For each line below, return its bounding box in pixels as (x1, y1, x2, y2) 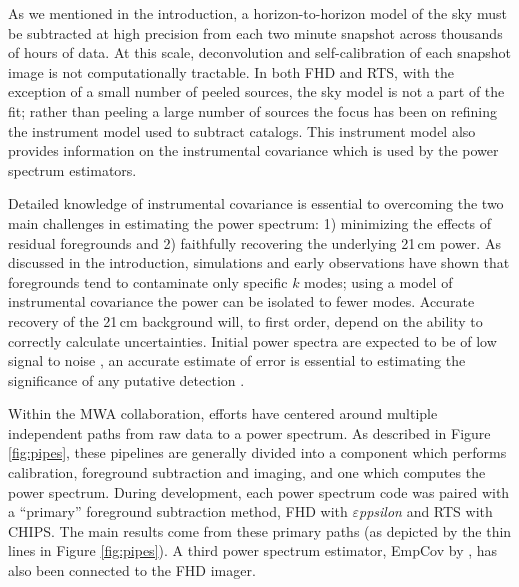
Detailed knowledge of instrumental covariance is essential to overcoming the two (8, 193, 504, 214)
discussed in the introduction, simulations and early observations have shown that (8, 252, 510, 273)
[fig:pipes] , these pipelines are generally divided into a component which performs (8, 442, 507, 463)
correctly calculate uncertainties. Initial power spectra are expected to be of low (8, 330, 497, 351)
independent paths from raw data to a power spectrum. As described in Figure (8, 422, 491, 443)
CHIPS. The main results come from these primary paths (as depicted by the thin (8, 520, 512, 541)
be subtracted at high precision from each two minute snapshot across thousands (8, 22, 503, 43)
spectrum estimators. (8, 159, 137, 180)
